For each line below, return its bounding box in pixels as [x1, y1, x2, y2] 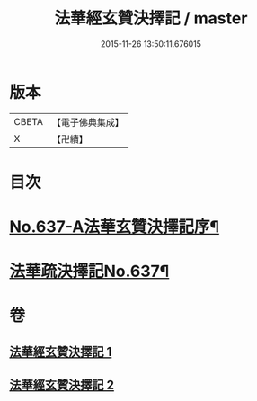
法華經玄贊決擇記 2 [9, 378, 115, 393]
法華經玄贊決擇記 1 [9, 343, 112, 360]
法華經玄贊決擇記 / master [54, 8, 248, 29]
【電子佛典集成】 [51, 116, 124, 129]
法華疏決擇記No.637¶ [9, 262, 170, 281]
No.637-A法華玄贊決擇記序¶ [9, 217, 220, 237]
